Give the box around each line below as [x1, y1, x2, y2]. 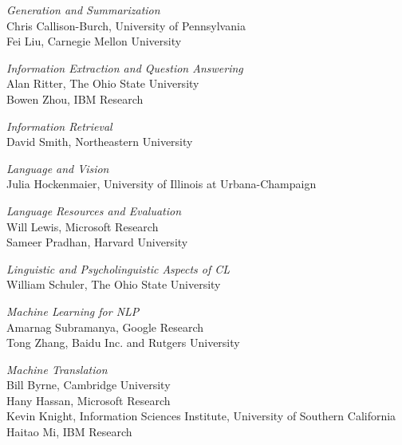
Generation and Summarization [6, 2, 160, 18]
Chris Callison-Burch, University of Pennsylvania [6, 17, 246, 33]
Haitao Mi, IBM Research [6, 423, 132, 440]
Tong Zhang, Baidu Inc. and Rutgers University [6, 334, 240, 351]
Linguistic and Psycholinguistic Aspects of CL [6, 260, 231, 277]
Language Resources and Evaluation [6, 202, 182, 219]
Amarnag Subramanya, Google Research [6, 318, 204, 335]
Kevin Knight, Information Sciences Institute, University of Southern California [6, 408, 396, 424]
